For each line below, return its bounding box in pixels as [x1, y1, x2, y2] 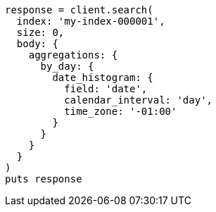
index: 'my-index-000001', [16, 15, 165, 27]
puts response [5, 173, 82, 185]
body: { [16, 38, 58, 49]
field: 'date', [64, 83, 148, 94]
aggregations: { [28, 49, 118, 61]
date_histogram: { [52, 72, 153, 83]
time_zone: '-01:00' [64, 106, 177, 117]
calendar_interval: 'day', [64, 94, 213, 106]
